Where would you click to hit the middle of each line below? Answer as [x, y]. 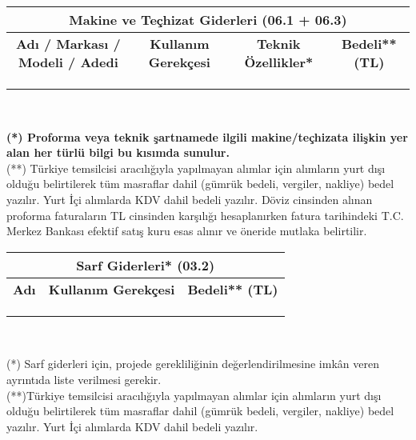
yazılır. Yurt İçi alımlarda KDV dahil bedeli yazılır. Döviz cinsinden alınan [190, 199]
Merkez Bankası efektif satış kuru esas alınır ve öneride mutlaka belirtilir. [187, 231]
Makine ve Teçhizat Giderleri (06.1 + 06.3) [208, 20]
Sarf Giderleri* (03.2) [146, 265]
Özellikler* [279, 62]
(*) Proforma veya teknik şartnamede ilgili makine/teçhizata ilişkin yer [207, 136]
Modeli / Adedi [68, 62]
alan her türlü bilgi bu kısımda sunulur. [118, 152]
